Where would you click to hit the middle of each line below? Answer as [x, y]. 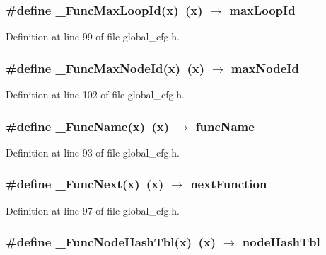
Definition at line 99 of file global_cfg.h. [93, 36]
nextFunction [229, 184]
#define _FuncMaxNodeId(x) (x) [105, 68]
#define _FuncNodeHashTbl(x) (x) [111, 242]
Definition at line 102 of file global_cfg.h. [95, 95]
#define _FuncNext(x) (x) [85, 184]
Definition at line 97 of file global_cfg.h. [93, 210]
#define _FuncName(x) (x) [87, 126]
